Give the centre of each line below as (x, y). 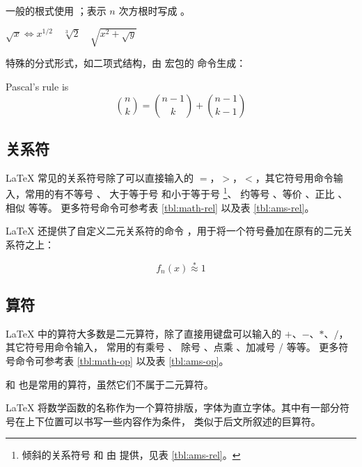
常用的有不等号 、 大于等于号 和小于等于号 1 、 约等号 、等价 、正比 (180, 193)
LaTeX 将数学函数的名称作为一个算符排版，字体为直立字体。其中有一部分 (173, 407)
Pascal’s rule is (37, 86)
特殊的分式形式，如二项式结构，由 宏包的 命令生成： (126, 63)
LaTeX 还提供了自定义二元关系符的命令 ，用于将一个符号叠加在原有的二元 (174, 231)
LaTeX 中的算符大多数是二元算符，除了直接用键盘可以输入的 (144, 333)
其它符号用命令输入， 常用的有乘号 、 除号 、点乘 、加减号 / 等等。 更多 (172, 347)
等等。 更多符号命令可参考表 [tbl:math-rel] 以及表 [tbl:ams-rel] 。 (171, 207)
